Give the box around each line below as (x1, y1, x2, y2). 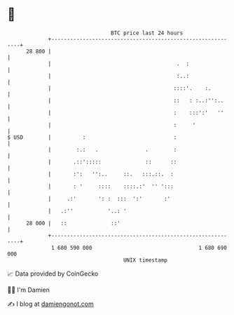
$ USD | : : (7, 133, 177, 141)
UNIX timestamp (123, 256, 168, 264)
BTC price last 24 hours (111, 29, 184, 36)
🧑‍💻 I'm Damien (7, 286, 50, 294)
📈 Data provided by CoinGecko (7, 269, 99, 278)
